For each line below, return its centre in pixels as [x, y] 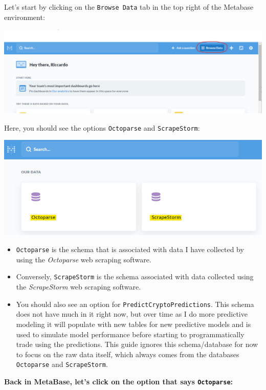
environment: [25, 17]
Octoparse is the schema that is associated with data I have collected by [130, 249]
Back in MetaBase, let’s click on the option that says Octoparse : [119, 381]
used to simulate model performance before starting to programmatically [130, 334]
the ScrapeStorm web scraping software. [79, 287]
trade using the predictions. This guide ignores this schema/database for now [137, 344]
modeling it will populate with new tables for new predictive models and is [134, 324]
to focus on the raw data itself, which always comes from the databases [128, 354]
